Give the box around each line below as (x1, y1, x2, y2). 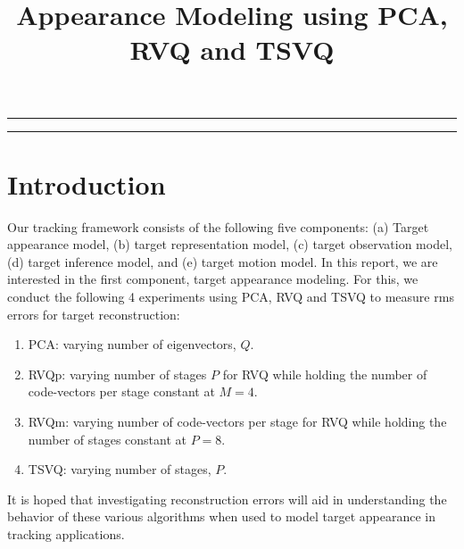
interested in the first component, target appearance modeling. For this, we (7, 270, 418, 288)
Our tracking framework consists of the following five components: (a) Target (7, 217, 429, 236)
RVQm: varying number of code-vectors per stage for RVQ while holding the (28, 412, 447, 431)
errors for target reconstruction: (7, 304, 180, 323)
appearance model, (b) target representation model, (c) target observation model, (7, 235, 452, 254)
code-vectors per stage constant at (28, 382, 215, 401)
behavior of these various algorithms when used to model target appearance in (7, 507, 436, 526)
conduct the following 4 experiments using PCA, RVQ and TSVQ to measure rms (7, 287, 454, 306)
